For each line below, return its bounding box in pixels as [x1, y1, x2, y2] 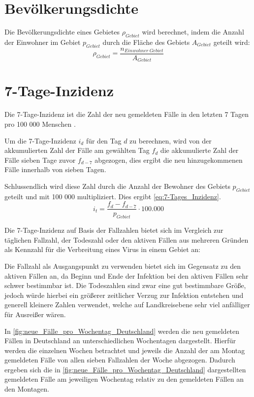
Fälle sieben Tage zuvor [4, 154, 76, 165]
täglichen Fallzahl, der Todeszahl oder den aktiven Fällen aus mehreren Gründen [4, 234, 249, 245]
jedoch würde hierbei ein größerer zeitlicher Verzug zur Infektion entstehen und [4, 289, 244, 300]
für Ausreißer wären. [4, 309, 66, 319]
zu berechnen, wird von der [129, 135, 212, 145]
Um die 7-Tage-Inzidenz [4, 135, 76, 145]
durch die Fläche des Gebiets [102, 36, 190, 47]
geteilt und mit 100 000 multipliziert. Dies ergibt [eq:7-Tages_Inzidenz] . [4, 191, 221, 201]
